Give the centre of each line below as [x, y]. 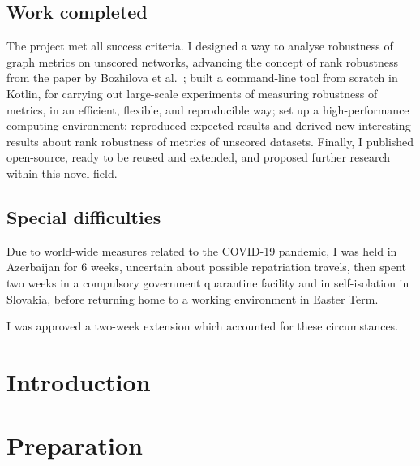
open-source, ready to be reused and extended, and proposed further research [199, 157]
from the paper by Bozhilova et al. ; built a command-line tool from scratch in [202, 78]
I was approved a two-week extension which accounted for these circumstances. [203, 326]
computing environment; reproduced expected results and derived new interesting [209, 125]
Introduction [79, 381]
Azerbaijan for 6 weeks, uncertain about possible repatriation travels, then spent [206, 267]
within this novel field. [62, 173]
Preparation [75, 445]
